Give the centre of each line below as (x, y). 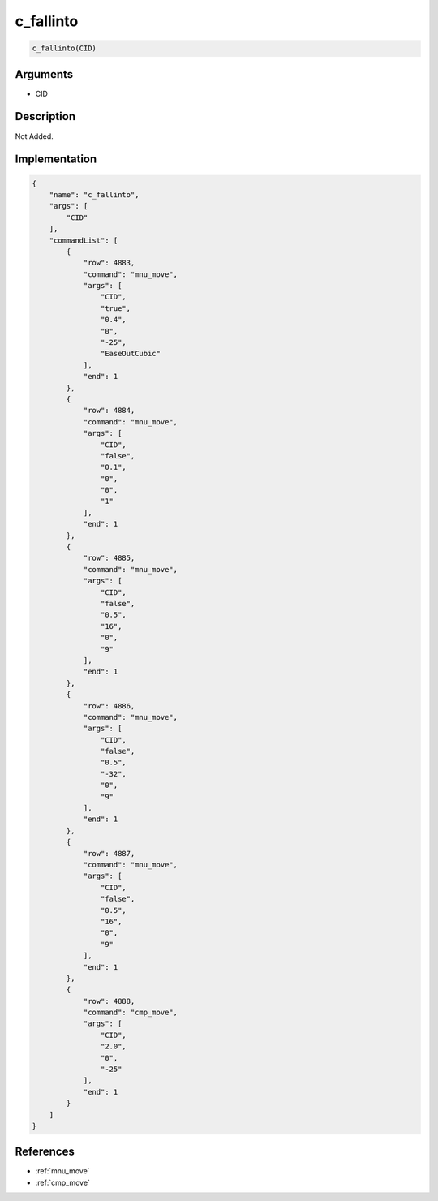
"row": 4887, (109, 853)
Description (45, 116)
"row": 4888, (109, 1001)
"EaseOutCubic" (131, 354)
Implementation (56, 159)
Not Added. (34, 136)
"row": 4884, (109, 411)
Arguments (44, 74)
